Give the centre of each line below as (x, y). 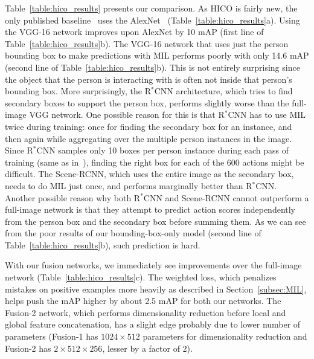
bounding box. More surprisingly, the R (78, 91)
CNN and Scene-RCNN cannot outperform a (226, 197)
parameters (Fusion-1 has (52, 336)
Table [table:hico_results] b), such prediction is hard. (103, 244)
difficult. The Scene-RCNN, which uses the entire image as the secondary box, (149, 174)
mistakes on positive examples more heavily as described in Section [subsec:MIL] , (156, 289)
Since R (19, 150)
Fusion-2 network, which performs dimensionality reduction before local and (146, 312)
